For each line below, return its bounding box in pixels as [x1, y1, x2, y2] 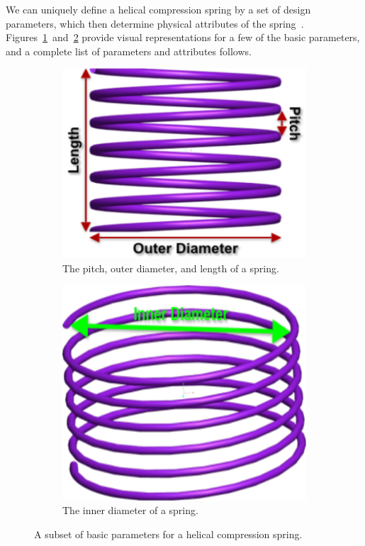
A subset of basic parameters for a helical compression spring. [34, 526, 303, 541]
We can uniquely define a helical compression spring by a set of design [6, 2, 311, 16]
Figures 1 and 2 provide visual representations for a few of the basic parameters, [6, 30, 360, 45]
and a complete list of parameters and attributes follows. [6, 43, 252, 58]
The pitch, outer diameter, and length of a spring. [62, 260, 279, 275]
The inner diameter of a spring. [62, 503, 198, 518]
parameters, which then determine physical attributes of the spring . [6, 16, 304, 30]
